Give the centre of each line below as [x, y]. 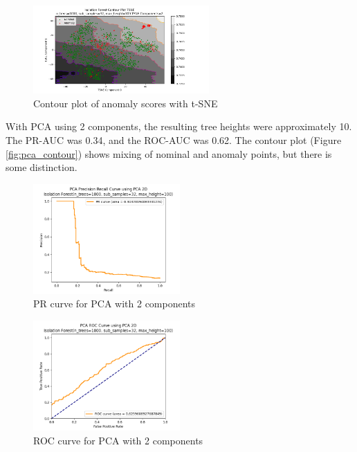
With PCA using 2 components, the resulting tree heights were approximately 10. [179, 126]
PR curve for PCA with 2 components [115, 304]
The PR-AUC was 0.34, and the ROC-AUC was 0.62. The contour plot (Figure [174, 139]
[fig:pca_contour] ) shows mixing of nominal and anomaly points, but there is [169, 153]
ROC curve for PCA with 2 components [118, 440]
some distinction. [42, 167]
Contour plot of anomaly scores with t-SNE [126, 103]
